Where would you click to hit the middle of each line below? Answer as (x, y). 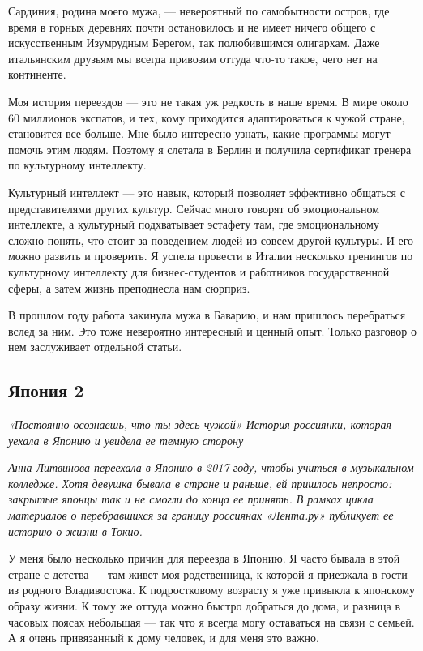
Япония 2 (46, 390)
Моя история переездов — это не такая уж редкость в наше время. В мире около (208, 101)
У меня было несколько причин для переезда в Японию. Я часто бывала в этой (204, 558)
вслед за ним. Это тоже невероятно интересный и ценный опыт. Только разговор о (212, 330)
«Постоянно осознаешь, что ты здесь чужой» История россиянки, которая (200, 424)
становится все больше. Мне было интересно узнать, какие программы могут (199, 133)
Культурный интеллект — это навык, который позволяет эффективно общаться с (207, 192)
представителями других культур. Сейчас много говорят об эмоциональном (194, 208)
